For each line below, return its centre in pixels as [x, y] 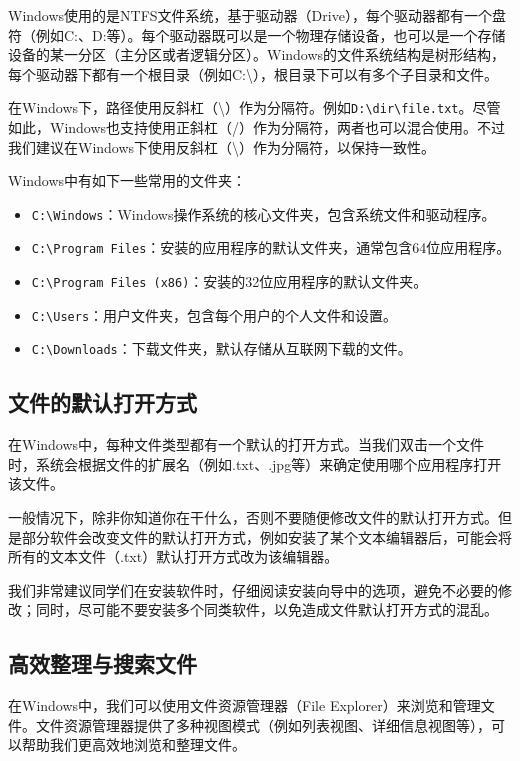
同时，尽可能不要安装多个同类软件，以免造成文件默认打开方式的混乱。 [266, 609]
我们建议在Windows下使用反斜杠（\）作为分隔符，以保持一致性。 [222, 146]
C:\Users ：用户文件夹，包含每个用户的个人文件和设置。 [214, 314]
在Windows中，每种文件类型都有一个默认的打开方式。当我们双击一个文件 [246, 444]
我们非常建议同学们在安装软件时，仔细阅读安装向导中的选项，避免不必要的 [253, 589]
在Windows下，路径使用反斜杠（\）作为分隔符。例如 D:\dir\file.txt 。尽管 [254, 107]
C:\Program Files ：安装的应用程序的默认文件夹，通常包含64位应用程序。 [271, 247]
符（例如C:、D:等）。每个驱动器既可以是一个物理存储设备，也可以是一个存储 [257, 34]
